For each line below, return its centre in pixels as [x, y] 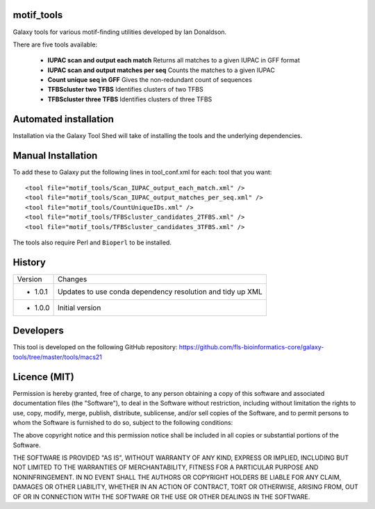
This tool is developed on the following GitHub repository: [95, 347]
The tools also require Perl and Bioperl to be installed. [92, 242]
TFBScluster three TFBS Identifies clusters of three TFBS [130, 99]
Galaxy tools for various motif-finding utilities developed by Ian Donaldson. [120, 32]
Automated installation [64, 119]
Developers [38, 331]
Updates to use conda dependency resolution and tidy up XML [160, 292]
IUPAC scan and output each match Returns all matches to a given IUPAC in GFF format [174, 60]
